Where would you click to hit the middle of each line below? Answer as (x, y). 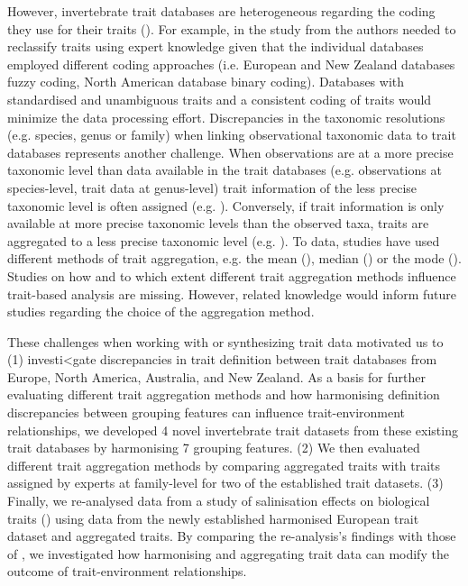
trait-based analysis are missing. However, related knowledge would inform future (232, 293)
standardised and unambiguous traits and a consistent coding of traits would (220, 99)
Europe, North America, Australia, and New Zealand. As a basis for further (216, 376)
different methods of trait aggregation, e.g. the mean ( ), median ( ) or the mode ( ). (234, 258)
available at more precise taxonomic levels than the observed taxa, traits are (218, 223)
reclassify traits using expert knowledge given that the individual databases (216, 46)
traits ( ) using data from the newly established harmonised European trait (213, 518)
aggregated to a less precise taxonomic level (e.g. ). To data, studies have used (224, 240)
